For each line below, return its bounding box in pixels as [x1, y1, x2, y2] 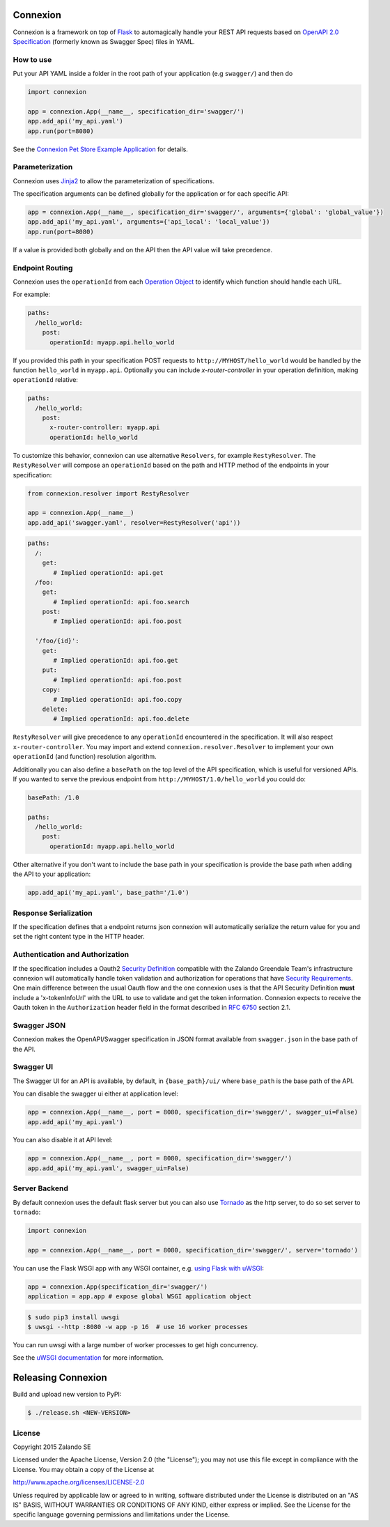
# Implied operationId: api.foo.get [53, 657, 179, 665]
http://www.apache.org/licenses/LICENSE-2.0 [13, 1478, 145, 1487]
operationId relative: [13, 376, 78, 384]
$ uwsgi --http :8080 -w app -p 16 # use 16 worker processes [27, 1323, 249, 1331]
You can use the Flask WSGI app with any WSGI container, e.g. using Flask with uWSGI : [13, 1264, 265, 1272]
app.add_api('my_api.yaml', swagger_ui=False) [27, 1164, 189, 1172]
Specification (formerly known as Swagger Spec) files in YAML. [13, 37, 195, 45]
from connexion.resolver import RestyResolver [27, 489, 189, 498]
